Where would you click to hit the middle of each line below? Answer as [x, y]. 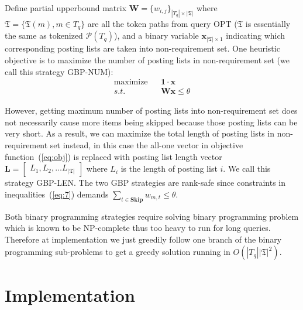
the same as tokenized [44, 35]
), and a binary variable [156, 35]
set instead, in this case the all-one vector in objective [147, 144]
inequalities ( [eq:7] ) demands [57, 194]
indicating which [256, 35]
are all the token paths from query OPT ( [162, 23]
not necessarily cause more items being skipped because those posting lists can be [151, 122]
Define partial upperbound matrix [66, 8]
